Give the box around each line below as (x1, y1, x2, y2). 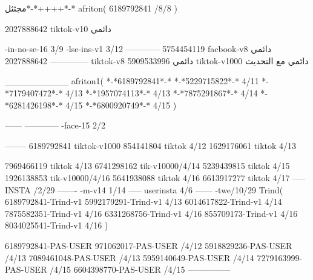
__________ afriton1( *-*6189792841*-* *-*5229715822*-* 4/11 (5, 75, 259, 87)
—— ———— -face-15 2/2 (5, 119, 106, 132)
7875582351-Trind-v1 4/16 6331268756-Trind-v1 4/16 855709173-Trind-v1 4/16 (5, 207, 298, 219)
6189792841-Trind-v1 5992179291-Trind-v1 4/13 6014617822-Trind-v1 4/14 (5, 195, 282, 208)
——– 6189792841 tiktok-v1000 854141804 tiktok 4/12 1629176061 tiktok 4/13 (5, 139, 297, 152)
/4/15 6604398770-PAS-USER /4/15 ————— (50, 263, 231, 276)
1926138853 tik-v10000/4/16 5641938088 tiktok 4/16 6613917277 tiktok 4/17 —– (5, 171, 306, 184)
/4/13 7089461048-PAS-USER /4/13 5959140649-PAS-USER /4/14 (5, 251, 254, 264)
